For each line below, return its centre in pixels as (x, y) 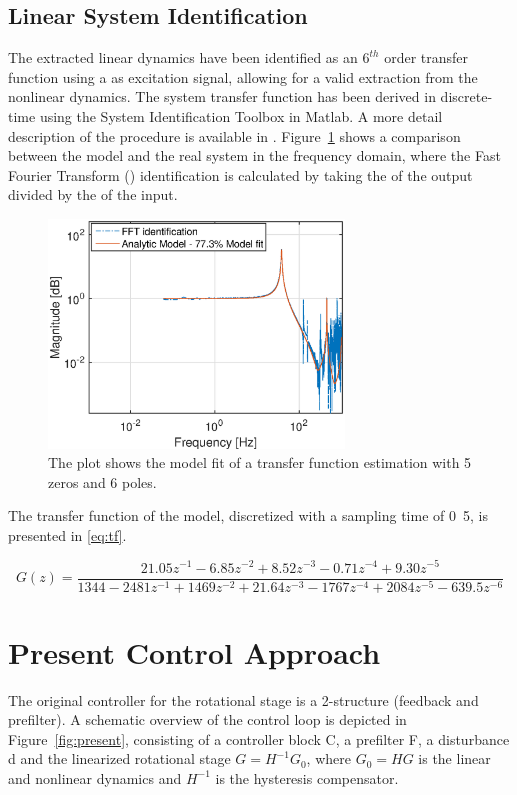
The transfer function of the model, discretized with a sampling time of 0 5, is (248, 515)
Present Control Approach (194, 651)
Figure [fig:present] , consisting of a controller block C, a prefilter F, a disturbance (259, 738)
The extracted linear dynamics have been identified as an (183, 57)
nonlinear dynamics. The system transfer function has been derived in (222, 96)
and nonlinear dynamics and (95, 777)
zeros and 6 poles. (102, 481)
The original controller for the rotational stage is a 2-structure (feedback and (243, 699)
